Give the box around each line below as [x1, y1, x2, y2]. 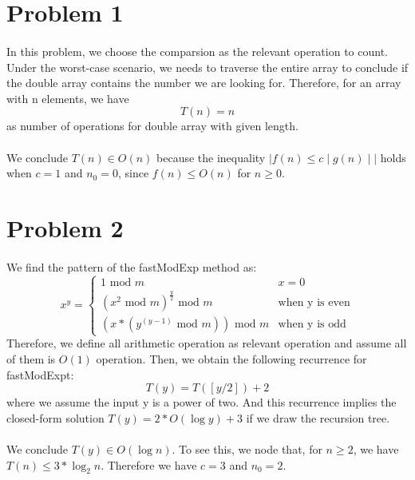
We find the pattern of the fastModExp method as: [6, 258, 257, 275]
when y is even [278, 297, 350, 309]
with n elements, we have [6, 89, 129, 106]
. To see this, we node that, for [172, 440, 322, 457]
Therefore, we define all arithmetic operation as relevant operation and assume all [6, 335, 407, 351]
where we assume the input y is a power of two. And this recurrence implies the [6, 394, 397, 411]
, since [117, 165, 149, 181]
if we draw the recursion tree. [246, 409, 390, 426]
